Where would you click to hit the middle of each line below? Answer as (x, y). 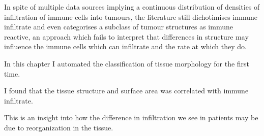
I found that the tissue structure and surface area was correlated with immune (126, 91)
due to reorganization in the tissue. (59, 127)
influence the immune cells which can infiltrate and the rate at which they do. (125, 46)
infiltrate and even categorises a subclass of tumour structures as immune (119, 27)
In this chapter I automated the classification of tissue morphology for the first (127, 63)
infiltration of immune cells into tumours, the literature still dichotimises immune (131, 16)
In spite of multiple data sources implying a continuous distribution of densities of (132, 7)
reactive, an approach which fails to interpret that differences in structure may (126, 36)
